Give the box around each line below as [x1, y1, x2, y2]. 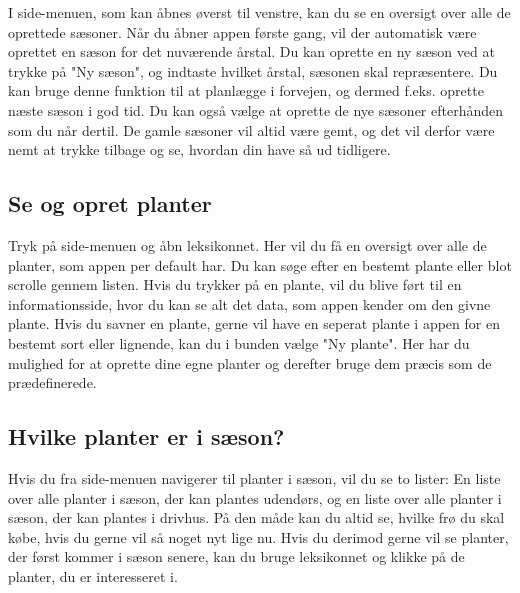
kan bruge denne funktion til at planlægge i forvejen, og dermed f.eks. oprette [8, 80, 484, 101]
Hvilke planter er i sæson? [8, 421, 285, 452]
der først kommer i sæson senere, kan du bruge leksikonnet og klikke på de [8, 546, 465, 567]
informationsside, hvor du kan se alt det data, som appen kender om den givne [8, 293, 491, 314]
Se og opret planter [8, 188, 212, 219]
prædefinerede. [8, 372, 97, 393]
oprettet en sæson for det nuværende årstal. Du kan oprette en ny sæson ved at [8, 41, 495, 62]
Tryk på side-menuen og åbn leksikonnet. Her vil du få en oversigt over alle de [8, 234, 487, 255]
